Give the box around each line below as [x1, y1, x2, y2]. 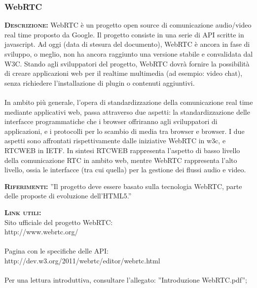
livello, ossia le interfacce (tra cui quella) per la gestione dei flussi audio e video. [4, 164, 246, 175]
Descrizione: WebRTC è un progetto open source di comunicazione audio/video [4, 20, 252, 30]
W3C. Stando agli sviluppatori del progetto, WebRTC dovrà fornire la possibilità [4, 58, 250, 68]
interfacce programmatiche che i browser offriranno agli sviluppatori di [4, 116, 218, 127]
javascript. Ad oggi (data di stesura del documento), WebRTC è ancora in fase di [4, 39, 250, 49]
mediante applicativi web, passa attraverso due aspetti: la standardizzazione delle [4, 106, 250, 117]
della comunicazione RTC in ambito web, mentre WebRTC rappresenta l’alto [4, 155, 237, 165]
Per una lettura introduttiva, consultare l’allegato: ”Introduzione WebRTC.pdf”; [4, 275, 247, 285]
